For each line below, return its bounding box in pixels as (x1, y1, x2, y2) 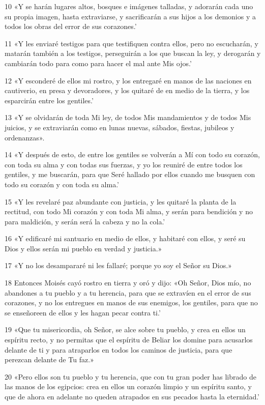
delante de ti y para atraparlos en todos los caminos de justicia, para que (5, 344, 232, 355)
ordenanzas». (5, 132, 45, 142)
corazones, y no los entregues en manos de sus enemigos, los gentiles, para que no (5, 297, 258, 308)
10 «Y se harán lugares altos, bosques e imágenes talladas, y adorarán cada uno (5, 1, 253, 11)
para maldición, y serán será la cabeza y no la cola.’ (5, 216, 165, 226)
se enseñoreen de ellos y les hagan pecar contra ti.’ (5, 307, 161, 317)
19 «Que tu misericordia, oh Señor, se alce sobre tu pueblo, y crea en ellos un (5, 324, 246, 335)
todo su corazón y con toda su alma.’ (5, 179, 119, 189)
